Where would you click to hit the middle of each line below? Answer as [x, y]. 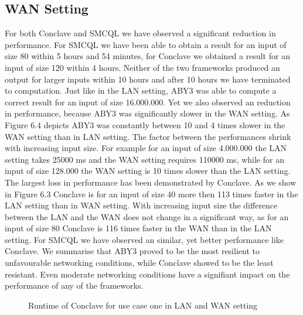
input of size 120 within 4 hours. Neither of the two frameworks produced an [142, 67]
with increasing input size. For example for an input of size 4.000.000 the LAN [146, 148]
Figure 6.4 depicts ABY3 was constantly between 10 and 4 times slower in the [145, 124]
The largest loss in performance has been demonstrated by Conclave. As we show [151, 182]
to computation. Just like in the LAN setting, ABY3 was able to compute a [141, 90]
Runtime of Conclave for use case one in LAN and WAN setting [143, 305]
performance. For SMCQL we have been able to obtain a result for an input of [146, 44]
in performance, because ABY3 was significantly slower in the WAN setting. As [147, 113]
